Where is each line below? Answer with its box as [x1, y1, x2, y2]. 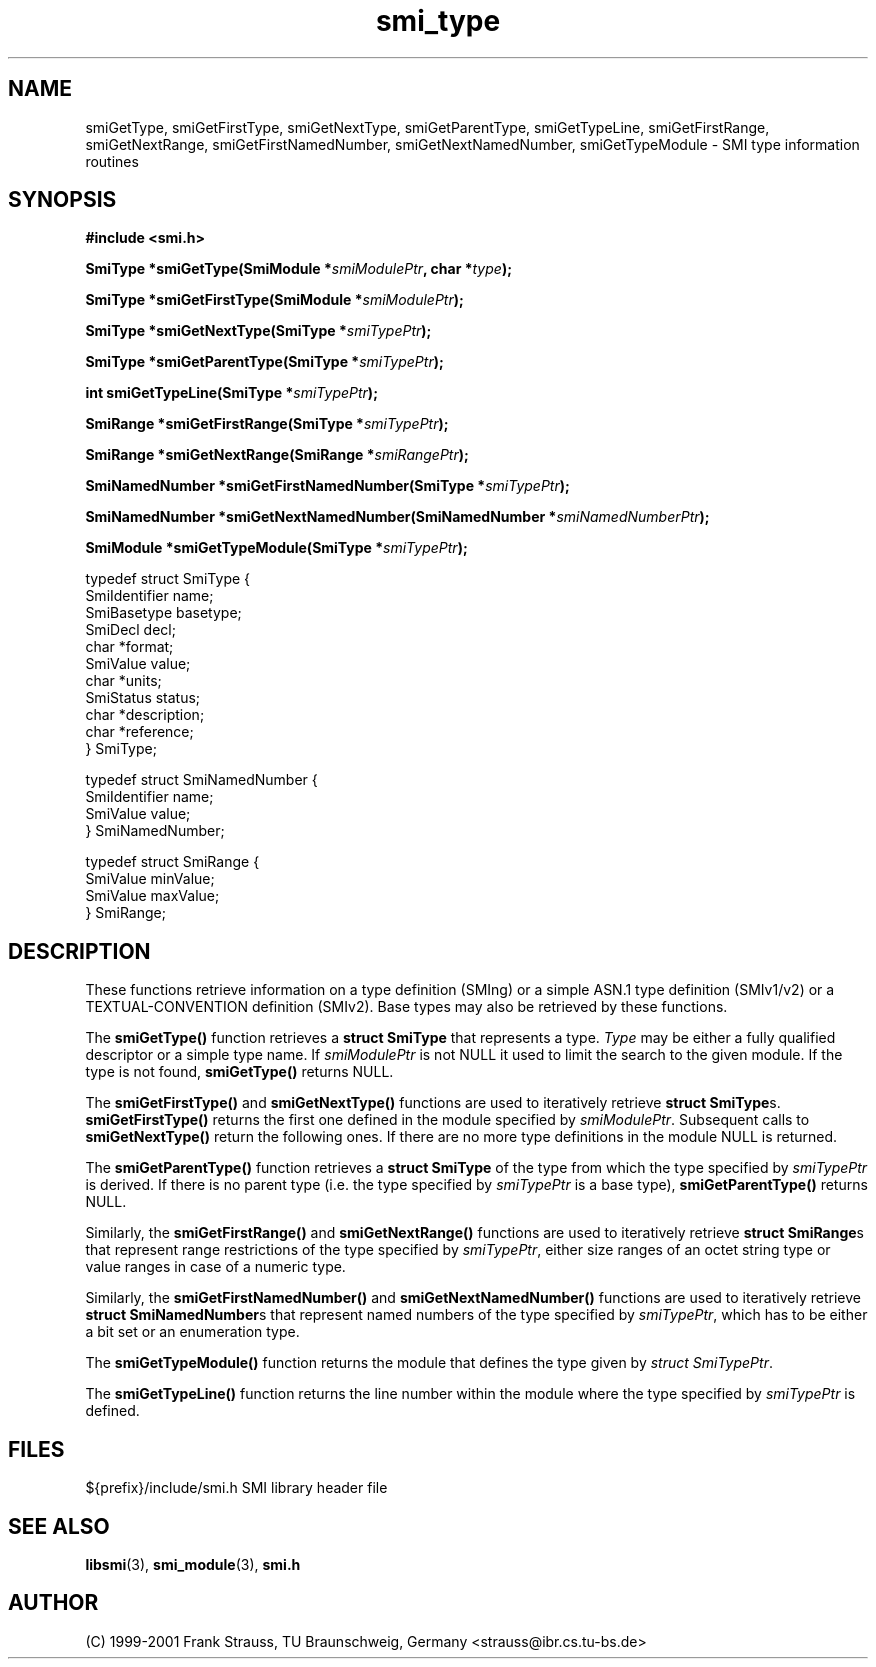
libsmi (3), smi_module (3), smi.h [85, 1555, 301, 1573]
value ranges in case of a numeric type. [85, 1258, 346, 1276]
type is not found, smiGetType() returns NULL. [85, 1063, 394, 1081]
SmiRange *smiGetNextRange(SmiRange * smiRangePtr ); [85, 446, 469, 464]
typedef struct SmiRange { [85, 853, 260, 871]
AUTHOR [8, 1590, 99, 1616]
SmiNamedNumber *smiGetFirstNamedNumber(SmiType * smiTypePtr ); [85, 477, 570, 495]
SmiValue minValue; [85, 870, 215, 888]
